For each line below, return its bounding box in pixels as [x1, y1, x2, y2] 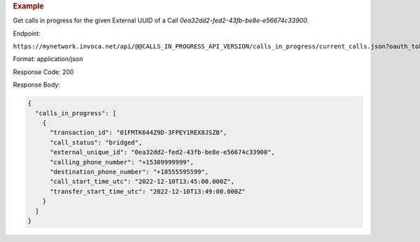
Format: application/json [13, 55, 83, 63]
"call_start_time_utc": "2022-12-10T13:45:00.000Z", [50, 178, 234, 185]
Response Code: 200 [13, 67, 74, 76]
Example [13, 1, 45, 10]
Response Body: [13, 80, 61, 89]
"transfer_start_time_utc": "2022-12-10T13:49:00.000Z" [50, 187, 246, 195]
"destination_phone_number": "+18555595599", [50, 168, 209, 176]
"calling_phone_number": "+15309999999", [50, 158, 194, 166]
